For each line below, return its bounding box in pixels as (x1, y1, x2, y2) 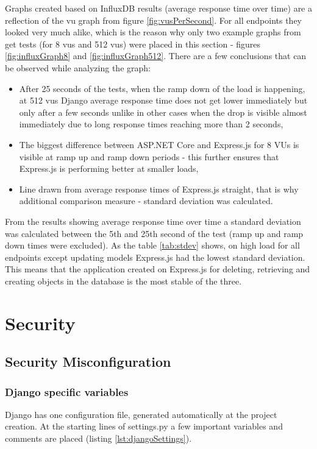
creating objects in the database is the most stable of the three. (5, 274, 242, 287)
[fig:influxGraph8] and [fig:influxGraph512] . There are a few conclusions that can (5, 49, 307, 62)
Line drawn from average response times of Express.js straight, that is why (19, 182, 299, 195)
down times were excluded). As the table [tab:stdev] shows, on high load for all (5, 239, 300, 252)
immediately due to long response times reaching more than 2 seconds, (19, 118, 283, 130)
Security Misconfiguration (5, 352, 171, 371)
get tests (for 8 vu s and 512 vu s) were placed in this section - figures (5, 37, 261, 50)
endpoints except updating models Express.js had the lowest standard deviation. (5, 250, 305, 263)
